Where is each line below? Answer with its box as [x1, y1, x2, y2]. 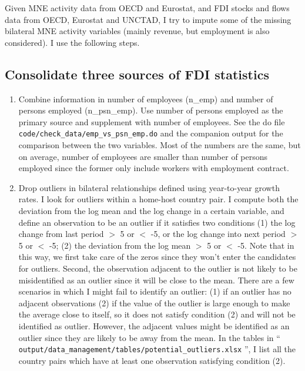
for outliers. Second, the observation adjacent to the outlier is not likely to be [18, 262, 297, 274]
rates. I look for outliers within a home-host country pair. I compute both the [18, 193, 299, 205]
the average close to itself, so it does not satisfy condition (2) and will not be [18, 308, 296, 320]
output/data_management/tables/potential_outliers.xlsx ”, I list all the [18, 343, 296, 355]
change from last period [18, 228, 104, 240]
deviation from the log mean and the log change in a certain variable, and [18, 204, 284, 216]
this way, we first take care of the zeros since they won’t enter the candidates [18, 250, 296, 263]
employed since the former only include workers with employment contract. [18, 162, 289, 174]
